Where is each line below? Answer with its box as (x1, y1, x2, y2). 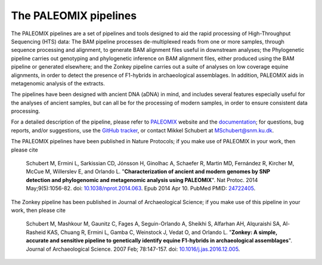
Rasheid (26, 229, 46, 236)
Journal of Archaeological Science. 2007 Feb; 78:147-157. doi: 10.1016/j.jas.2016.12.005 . (26, 245, 240, 252)
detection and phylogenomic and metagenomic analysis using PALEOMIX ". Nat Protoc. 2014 (26, 176, 258, 183)
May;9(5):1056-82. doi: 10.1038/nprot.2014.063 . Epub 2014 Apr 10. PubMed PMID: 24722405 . (26, 185, 256, 192)
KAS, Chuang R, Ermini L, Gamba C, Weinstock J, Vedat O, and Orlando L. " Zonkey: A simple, (47, 229, 277, 236)
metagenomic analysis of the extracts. (11, 79, 106, 87)
